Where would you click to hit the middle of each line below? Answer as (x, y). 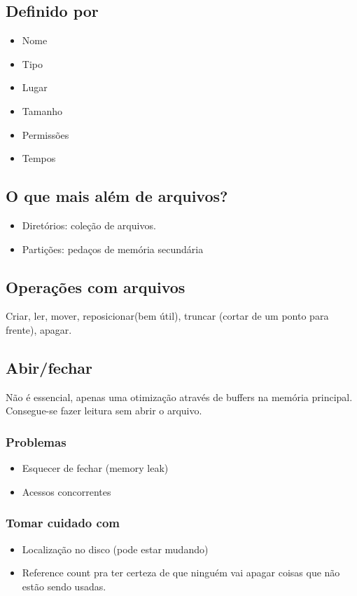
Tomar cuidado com (63, 523)
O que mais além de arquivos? (117, 196)
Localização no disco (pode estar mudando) (115, 549)
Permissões (45, 134)
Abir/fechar (49, 367)
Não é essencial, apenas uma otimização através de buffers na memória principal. (179, 397)
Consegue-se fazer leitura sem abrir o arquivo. (104, 411)
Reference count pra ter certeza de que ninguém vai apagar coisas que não (181, 573)
